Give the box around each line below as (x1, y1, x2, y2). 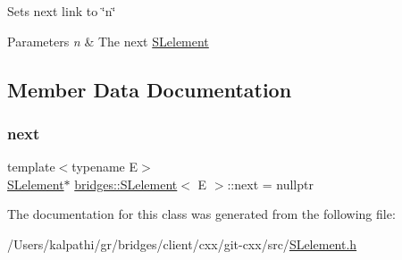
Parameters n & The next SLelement (7, 31, 209, 50)
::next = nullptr (227, 174, 314, 193)
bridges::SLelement (74, 174, 178, 193)
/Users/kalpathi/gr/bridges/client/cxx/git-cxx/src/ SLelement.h (7, 234, 357, 253)
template (7, 157, 55, 176)
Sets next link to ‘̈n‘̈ (7, 2, 116, 20)
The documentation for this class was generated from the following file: (7, 205, 396, 223)
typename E (71, 157, 138, 176)
